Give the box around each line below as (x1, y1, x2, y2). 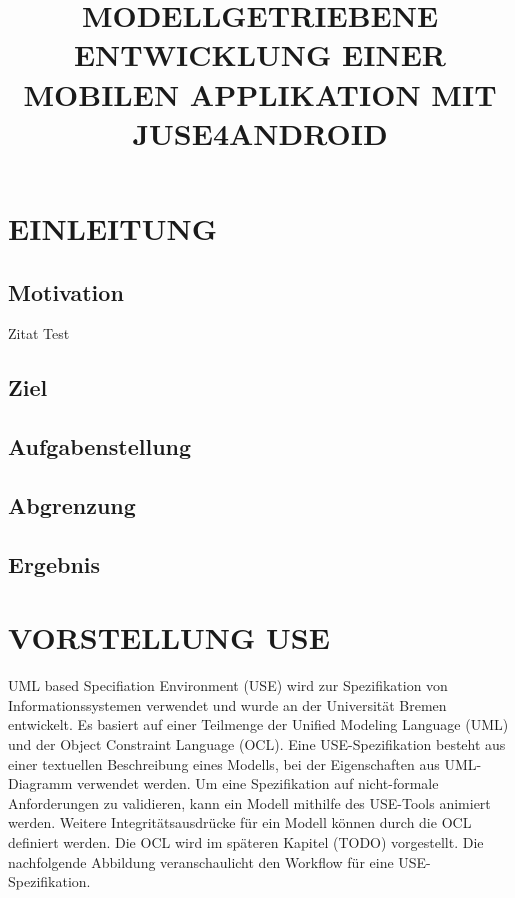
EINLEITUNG (8, 207, 218, 248)
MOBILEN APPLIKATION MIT (23, 73, 497, 114)
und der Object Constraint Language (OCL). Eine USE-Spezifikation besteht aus (8, 733, 506, 754)
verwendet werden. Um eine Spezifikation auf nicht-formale (77, 773, 439, 794)
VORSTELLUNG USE (8, 617, 330, 658)
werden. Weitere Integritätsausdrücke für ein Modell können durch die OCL (8, 812, 472, 833)
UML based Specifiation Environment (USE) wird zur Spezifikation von (8, 675, 448, 696)
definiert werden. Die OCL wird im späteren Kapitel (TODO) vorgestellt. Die (8, 831, 484, 852)
